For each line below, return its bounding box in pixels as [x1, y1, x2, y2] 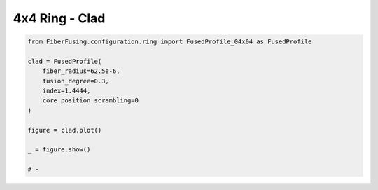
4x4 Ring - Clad [13, 11, 106, 26]
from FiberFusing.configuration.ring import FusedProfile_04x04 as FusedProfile [27, 38, 312, 46]
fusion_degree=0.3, [42, 77, 110, 85]
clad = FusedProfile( [27, 57, 102, 65]
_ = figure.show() [27, 146, 91, 154]
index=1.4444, [42, 87, 91, 95]
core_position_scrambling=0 [42, 97, 139, 104]
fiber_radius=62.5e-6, [42, 67, 120, 75]
